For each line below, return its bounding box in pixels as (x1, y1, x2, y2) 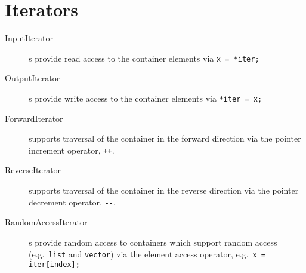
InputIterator (5, 32, 53, 44)
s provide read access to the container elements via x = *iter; (29, 51, 259, 64)
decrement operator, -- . (29, 195, 116, 208)
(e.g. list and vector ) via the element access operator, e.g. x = (29, 247, 266, 260)
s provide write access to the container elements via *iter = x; (29, 91, 262, 104)
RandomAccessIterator (5, 216, 88, 228)
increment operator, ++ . (29, 143, 115, 156)
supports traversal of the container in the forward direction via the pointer (29, 132, 301, 145)
